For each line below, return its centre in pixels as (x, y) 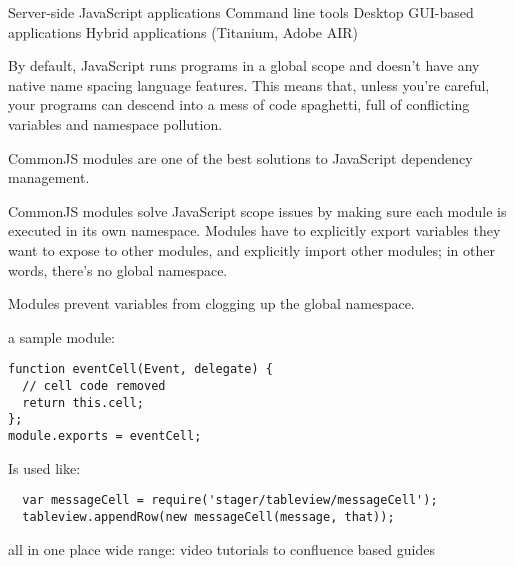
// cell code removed (94, 385)
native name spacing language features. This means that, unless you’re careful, (249, 84)
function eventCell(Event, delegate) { (140, 369)
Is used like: (44, 467)
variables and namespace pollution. (115, 123)
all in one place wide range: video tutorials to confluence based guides (221, 548)
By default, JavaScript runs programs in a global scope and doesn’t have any (244, 65)
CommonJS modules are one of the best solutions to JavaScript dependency (240, 157)
